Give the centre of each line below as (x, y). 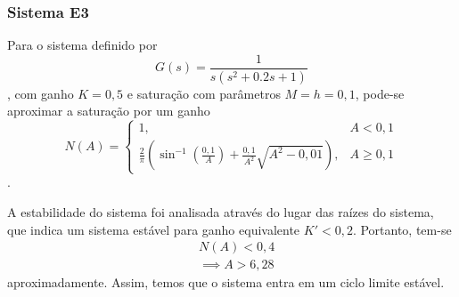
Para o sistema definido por (82, 45)
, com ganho (41, 93)
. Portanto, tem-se (402, 229)
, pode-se (380, 93)
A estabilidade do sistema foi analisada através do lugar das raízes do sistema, (221, 212)
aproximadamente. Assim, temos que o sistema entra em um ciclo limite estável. (226, 282)
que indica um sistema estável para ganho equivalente (154, 229)
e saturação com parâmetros (204, 93)
